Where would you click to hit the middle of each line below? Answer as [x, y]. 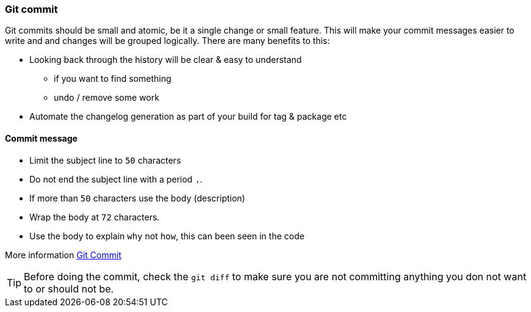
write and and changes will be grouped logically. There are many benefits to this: [167, 41]
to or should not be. [69, 288]
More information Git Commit [63, 255]
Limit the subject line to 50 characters [105, 160]
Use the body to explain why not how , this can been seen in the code [167, 236]
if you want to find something [113, 79]
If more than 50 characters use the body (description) [137, 198]
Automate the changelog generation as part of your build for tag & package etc [188, 117]
